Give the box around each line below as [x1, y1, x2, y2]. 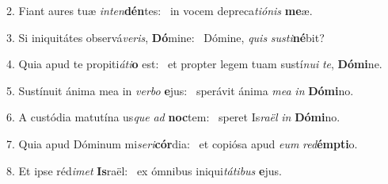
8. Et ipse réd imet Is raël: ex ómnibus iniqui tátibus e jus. [6, 162, 282, 178]
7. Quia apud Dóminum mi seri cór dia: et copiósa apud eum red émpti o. [6, 135, 358, 151]
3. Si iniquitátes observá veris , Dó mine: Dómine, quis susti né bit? [6, 29, 325, 45]
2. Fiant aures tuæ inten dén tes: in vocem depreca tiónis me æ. [6, 2, 313, 18]
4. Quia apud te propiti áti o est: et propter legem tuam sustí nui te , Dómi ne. [6, 56, 382, 72]
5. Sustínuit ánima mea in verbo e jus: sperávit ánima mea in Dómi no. [6, 82, 354, 98]
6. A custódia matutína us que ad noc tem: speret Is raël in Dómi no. [6, 109, 340, 125]
